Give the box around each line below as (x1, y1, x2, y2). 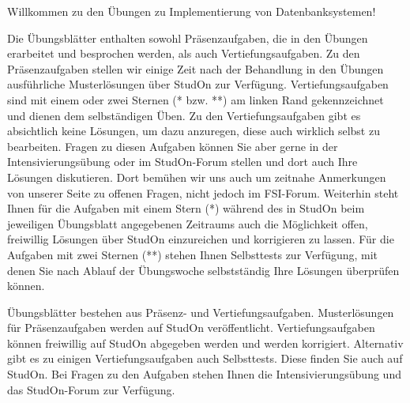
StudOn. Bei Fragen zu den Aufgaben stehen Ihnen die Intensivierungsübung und (7, 366, 401, 382)
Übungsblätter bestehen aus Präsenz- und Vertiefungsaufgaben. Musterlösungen (7, 303, 394, 320)
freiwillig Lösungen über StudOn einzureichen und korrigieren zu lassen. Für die (7, 231, 394, 247)
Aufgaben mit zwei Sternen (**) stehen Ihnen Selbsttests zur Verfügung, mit (7, 246, 378, 262)
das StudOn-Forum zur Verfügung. (7, 381, 175, 397)
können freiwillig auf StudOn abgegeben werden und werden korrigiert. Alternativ (7, 334, 404, 351)
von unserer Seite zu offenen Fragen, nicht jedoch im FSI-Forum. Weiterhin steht (7, 184, 399, 201)
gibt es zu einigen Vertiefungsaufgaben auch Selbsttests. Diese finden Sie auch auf (7, 350, 403, 367)
